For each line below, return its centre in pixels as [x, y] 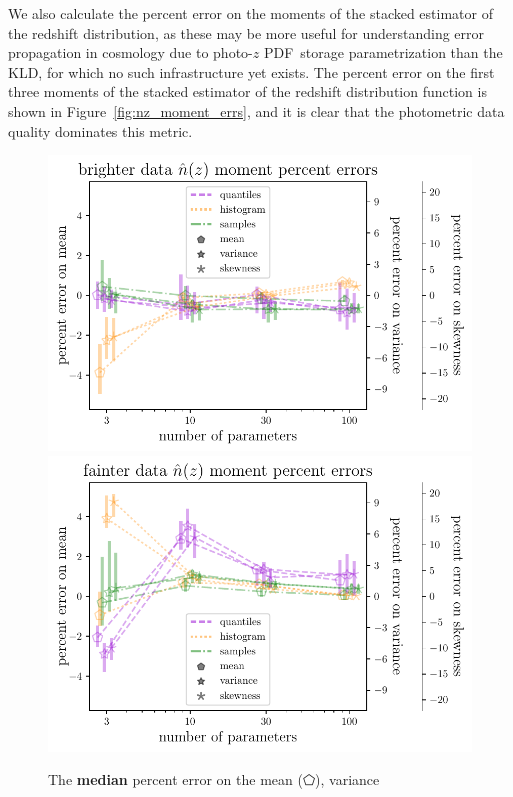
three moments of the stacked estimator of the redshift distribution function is [247, 91]
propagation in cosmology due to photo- [130, 52]
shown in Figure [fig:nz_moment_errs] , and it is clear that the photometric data [256, 110]
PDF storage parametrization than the [383, 52]
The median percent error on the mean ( [175, 779]
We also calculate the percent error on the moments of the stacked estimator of [250, 13]
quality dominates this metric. [100, 130]
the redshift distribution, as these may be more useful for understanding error [246, 32]
